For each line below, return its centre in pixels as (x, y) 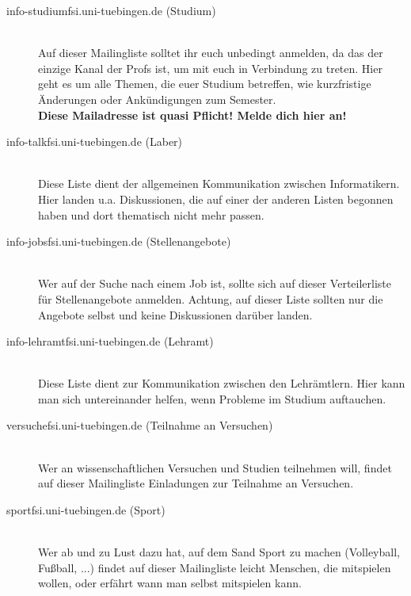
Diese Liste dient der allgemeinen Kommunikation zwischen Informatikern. (219, 183)
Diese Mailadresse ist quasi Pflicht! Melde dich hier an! (192, 115)
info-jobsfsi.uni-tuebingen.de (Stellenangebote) (119, 241)
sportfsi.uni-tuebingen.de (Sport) (86, 509)
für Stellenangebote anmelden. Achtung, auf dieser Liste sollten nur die (211, 298)
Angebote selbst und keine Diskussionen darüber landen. (175, 314)
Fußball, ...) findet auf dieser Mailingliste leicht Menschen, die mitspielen (215, 567)
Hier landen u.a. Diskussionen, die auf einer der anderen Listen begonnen (216, 199)
